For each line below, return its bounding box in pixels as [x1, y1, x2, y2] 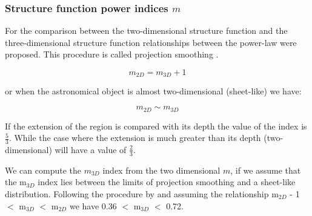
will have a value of [55, 143, 127, 155]
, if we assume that [230, 163, 301, 176]
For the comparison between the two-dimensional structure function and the [5, 24, 288, 37]
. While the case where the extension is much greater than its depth [8, 131, 261, 144]
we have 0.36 [69, 199, 117, 212]
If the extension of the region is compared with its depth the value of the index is [5, 119, 307, 132]
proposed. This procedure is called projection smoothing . [5, 48, 219, 61]
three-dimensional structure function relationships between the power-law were [5, 36, 297, 48]
